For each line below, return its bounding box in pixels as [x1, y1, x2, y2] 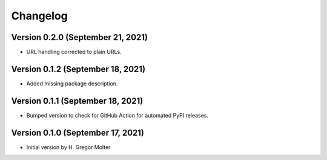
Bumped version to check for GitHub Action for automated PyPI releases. [26, 112, 209, 119]
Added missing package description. [26, 79, 118, 87]
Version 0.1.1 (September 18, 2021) [11, 96, 144, 106]
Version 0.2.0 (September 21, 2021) [11, 32, 148, 42]
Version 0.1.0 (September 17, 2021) [11, 127, 145, 138]
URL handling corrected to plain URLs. [26, 48, 122, 56]
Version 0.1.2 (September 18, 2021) [11, 64, 145, 74]
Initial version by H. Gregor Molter [26, 143, 111, 151]
